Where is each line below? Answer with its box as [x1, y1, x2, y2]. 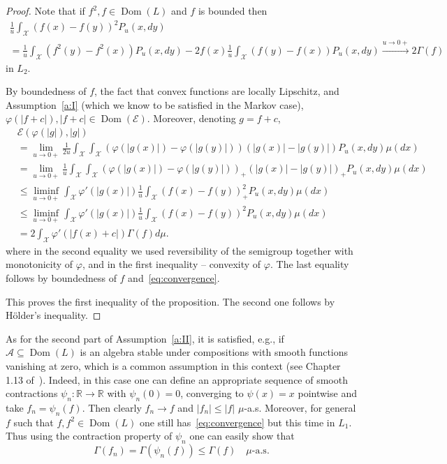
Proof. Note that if [6, 3, 85, 17]
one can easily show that [189, 428, 295, 443]
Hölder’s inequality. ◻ [6, 308, 101, 322]
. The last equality [270, 257, 349, 271]
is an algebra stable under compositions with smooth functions [80, 345, 349, 359]
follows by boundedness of [6, 271, 117, 285]
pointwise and [298, 386, 357, 401]
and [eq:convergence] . [128, 271, 220, 285]
